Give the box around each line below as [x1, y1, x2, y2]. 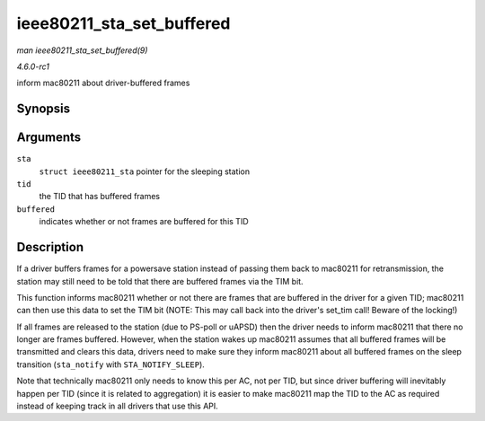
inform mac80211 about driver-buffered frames [16, 77, 190, 89]
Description [16, 240, 84, 255]
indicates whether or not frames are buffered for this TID [39, 216, 249, 227]
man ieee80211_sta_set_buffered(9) [16, 45, 148, 56]
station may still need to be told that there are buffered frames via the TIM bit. [16, 276, 304, 286]
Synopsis [16, 101, 71, 117]
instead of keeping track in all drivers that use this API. [16, 400, 219, 412]
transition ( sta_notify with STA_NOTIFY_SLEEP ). [16, 359, 206, 370]
